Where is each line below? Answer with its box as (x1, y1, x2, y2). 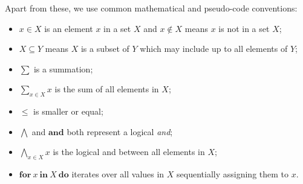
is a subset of (80, 42, 129, 55)
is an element (44, 22, 93, 34)
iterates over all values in (71, 168, 165, 180)
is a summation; (33, 62, 93, 75)
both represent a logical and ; (67, 125, 173, 138)
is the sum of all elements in (54, 83, 159, 95)
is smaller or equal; (33, 105, 103, 118)
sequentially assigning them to (177, 168, 289, 180)
